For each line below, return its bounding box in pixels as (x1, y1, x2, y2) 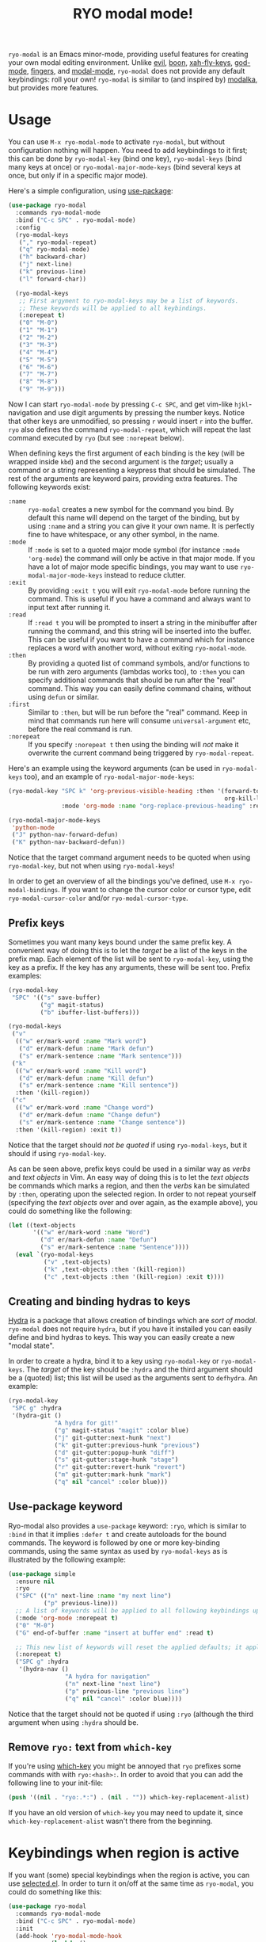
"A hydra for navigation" (64, 1673, 150, 1681)
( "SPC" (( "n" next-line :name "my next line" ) (15, 1592, 172, 1601)
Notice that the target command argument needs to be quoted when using (8, 853, 251, 862)
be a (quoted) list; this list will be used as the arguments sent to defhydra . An (8, 1373, 258, 1383)
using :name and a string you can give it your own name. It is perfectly (28, 521, 255, 531)
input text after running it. (28, 603, 111, 612)
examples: (8, 971, 42, 980)
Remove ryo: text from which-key (8, 1740, 173, 1753)
